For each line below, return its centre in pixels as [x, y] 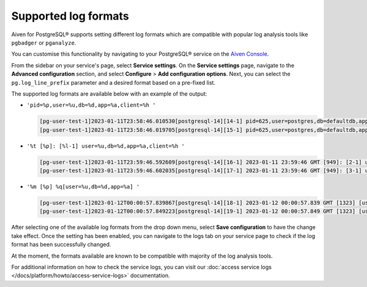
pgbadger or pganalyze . [44, 42]
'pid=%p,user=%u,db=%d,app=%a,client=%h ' [91, 105]
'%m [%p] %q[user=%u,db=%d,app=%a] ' [83, 187]
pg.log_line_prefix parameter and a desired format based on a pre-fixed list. [113, 82]
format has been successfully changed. [61, 245]
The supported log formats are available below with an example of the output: [109, 94]
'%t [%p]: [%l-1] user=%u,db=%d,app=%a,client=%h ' [106, 146]
